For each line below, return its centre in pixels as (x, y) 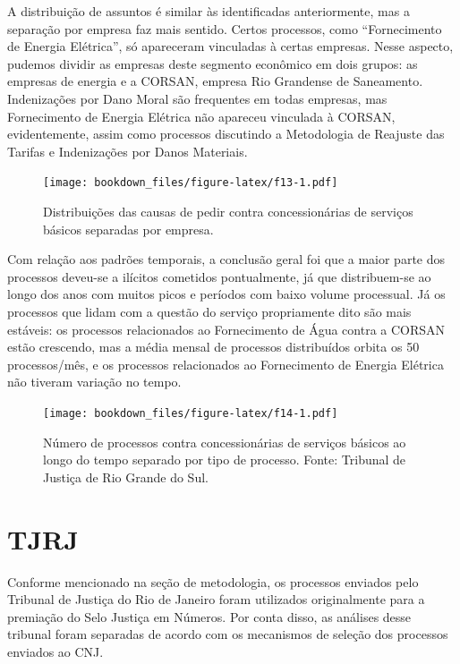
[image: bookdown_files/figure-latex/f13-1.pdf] (191, 183)
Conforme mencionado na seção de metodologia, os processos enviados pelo (213, 581)
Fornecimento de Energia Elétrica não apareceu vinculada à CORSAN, (201, 116)
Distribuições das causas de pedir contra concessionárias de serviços (228, 211)
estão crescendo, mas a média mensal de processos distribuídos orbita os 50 (213, 347)
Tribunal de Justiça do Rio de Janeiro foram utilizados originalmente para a (216, 599)
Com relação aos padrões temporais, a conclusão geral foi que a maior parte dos (226, 259)
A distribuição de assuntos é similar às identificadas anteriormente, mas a (209, 11)
